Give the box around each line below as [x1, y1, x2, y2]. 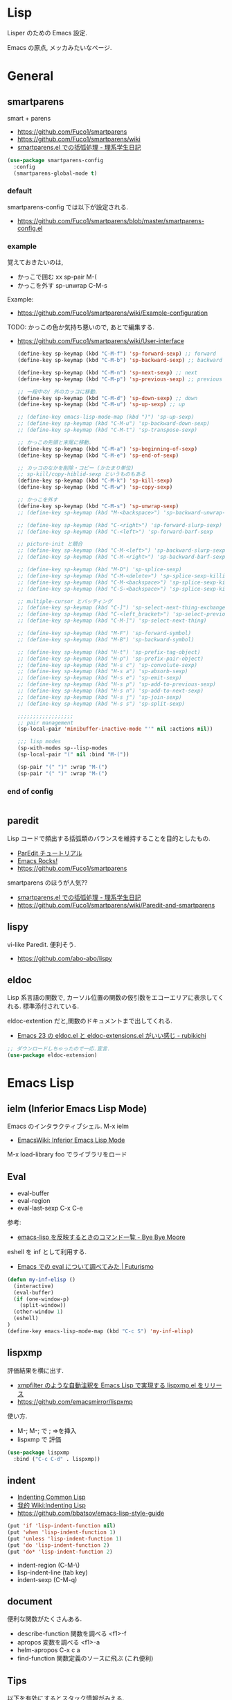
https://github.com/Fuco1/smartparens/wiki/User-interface [17, 337, 185, 345]
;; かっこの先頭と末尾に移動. [17, 439, 92, 446]
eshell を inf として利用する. [7, 1247, 87, 1256]
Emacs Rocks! [17, 856, 57, 865]
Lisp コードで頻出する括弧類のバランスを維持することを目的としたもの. [7, 834, 211, 842]
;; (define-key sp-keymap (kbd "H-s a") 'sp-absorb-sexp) [17, 668, 188, 675]
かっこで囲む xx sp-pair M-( [17, 272, 97, 281]
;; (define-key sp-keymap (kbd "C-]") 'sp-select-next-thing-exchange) [17, 605, 229, 612]
